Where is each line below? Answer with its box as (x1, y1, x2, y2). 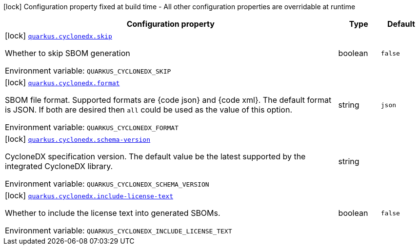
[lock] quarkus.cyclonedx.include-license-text (5, 191, 173, 200)
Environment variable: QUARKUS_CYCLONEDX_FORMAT (5, 122, 179, 132)
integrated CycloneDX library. (5, 161, 113, 171)
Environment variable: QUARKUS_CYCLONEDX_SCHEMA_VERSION (5, 179, 209, 189)
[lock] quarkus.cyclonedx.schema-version (5, 134, 151, 144)
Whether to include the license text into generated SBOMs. (5, 208, 220, 218)
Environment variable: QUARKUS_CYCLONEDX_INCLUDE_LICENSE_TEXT (5, 226, 232, 235)
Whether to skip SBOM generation (5, 48, 130, 58)
